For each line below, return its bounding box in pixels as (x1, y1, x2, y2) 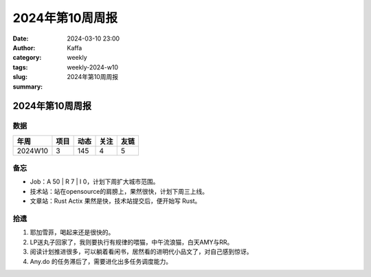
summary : (12, 82, 43, 91)
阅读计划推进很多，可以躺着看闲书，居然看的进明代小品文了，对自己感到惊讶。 (30, 247, 253, 256)
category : (12, 54, 42, 62)
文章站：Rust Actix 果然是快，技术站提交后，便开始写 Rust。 (30, 197, 201, 206)
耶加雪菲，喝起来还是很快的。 (30, 228, 115, 236)
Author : (12, 43, 36, 52)
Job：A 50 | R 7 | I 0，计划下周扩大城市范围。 (30, 177, 159, 186)
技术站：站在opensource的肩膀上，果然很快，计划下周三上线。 (30, 187, 209, 195)
